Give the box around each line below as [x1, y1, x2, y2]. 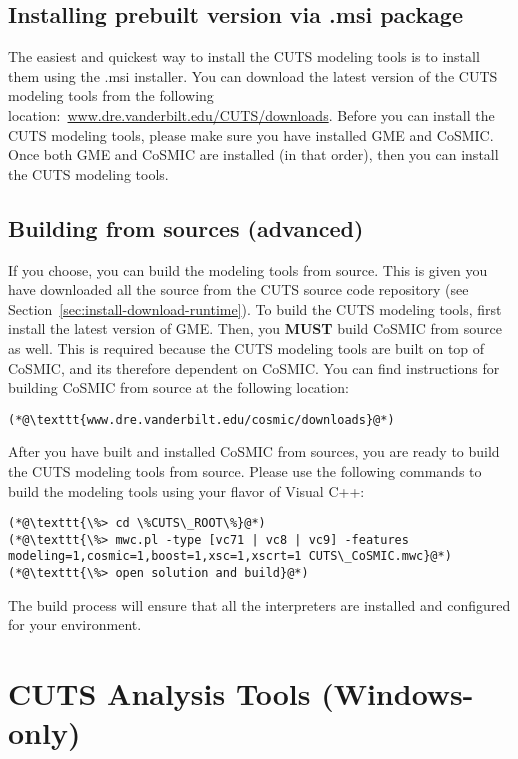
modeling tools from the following [8, 85, 214, 106]
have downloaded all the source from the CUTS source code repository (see [8, 279, 469, 300]
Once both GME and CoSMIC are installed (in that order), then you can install [8, 144, 499, 165]
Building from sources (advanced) [8, 212, 364, 243]
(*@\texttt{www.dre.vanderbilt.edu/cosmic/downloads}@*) [8, 412, 395, 427]
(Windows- [321, 673, 474, 714]
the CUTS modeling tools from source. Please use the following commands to [8, 460, 482, 481]
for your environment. [8, 614, 142, 635]
